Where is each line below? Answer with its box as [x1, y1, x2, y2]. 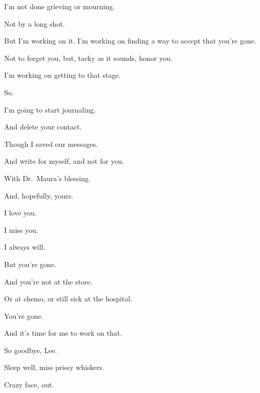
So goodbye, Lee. [4, 344, 57, 355]
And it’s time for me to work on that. [4, 327, 122, 338]
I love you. [4, 207, 37, 218]
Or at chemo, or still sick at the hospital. [4, 293, 133, 304]
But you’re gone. [4, 258, 56, 269]
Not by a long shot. [4, 18, 65, 29]
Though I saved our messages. [4, 138, 98, 149]
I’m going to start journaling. [4, 104, 96, 115]
